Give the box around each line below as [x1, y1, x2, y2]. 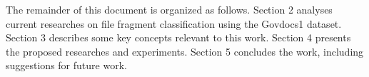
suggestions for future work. [6, 58, 127, 73]
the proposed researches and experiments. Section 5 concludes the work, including [6, 43, 364, 58]
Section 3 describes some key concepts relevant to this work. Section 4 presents [6, 30, 351, 45]
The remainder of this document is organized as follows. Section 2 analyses [6, 2, 333, 16]
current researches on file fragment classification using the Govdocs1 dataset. [6, 16, 342, 31]
